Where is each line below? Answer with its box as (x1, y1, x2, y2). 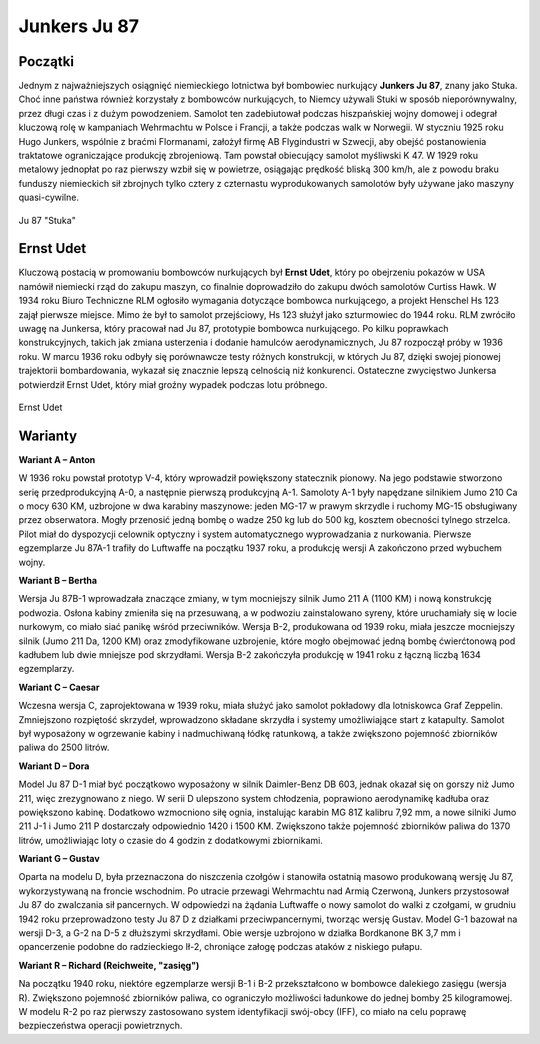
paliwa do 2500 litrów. (18, 741, 110, 754)
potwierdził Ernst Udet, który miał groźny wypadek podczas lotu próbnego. (18, 378, 328, 390)
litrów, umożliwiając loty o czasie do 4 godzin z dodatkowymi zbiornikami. (18, 834, 324, 846)
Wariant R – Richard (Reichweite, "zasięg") (18, 959, 200, 971)
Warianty (18, 427, 78, 444)
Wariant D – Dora (18, 760, 90, 772)
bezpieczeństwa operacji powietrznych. (18, 1020, 183, 1032)
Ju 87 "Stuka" (18, 214, 77, 226)
